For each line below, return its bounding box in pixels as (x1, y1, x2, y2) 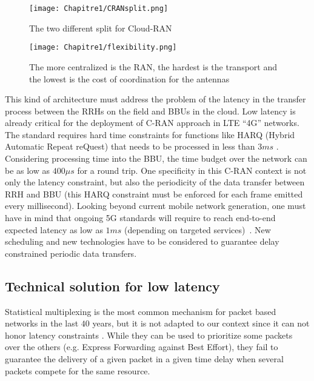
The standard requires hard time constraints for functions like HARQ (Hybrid (5, 128, 295, 141)
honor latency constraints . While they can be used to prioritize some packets (5, 328, 293, 341)
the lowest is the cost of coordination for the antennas (29, 72, 230, 85)
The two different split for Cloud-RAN (29, 21, 172, 34)
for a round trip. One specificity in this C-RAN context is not (77, 164, 307, 176)
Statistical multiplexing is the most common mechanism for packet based (5, 305, 276, 317)
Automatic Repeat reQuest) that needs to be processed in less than (5, 140, 255, 153)
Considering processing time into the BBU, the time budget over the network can (5, 152, 307, 165)
